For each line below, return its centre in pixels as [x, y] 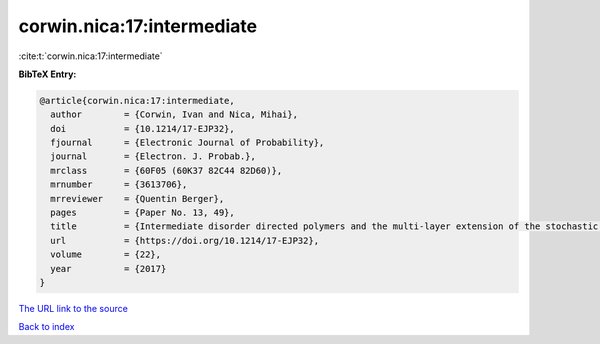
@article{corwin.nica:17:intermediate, [137, 100]
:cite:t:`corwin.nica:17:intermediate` [91, 56]
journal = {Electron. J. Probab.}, [153, 156]
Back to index [46, 327]
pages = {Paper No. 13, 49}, [142, 213]
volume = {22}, [106, 254]
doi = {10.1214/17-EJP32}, [142, 128]
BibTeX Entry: [47, 74]
